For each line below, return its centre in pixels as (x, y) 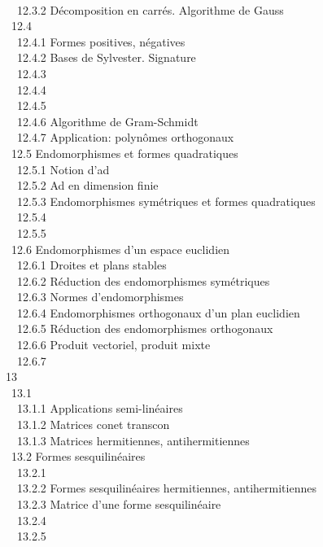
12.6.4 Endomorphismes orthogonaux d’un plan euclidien (158, 312)
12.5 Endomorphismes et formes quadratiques (124, 153)
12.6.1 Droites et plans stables (92, 265)
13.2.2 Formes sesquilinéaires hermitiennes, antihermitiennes (166, 488)
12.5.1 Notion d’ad (63, 169)
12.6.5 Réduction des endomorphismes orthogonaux (145, 328)
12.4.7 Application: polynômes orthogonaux (125, 137)
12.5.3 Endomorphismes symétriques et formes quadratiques (166, 201)
